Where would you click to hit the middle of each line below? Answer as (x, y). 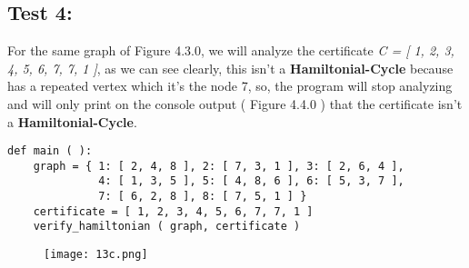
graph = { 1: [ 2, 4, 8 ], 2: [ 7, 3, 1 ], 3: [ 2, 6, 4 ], (219, 166)
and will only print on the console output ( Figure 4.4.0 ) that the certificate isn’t (235, 103)
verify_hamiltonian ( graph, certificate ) (167, 227)
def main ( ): (50, 151)
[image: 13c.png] (96, 255)
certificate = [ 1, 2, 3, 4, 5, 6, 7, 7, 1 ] (173, 211)
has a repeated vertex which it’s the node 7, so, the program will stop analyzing (230, 86)
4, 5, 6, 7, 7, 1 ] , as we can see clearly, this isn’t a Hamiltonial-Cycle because (230, 68)
